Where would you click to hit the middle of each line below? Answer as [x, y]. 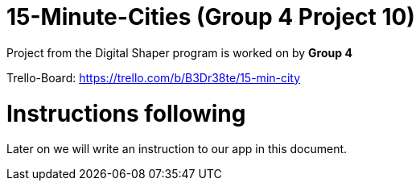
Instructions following [126, 113]
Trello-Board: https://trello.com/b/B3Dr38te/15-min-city [154, 77]
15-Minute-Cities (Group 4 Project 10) [211, 17]
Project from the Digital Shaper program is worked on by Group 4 [179, 52]
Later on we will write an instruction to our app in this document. [177, 149]
